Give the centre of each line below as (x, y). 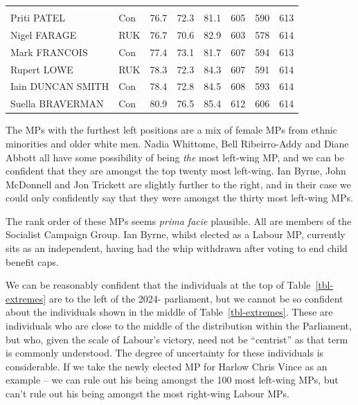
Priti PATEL (38, 17)
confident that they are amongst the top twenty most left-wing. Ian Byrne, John (176, 171)
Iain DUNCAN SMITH (60, 86)
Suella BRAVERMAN (57, 103)
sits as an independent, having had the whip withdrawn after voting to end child (177, 248)
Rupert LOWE (42, 69)
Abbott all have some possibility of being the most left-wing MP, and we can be (175, 157)
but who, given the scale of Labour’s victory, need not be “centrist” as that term (177, 339)
